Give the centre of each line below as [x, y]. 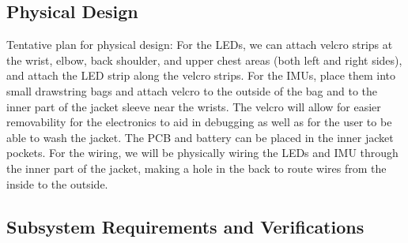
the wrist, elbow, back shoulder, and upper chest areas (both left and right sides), [204, 60]
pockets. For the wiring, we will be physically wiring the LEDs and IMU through [202, 153]
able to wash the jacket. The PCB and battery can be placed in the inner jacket [200, 137]
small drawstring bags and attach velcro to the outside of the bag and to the [192, 90]
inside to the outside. [57, 183]
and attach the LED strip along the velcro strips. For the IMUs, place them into [201, 75]
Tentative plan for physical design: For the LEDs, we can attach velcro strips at [200, 45]
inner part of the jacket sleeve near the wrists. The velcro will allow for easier [194, 106]
